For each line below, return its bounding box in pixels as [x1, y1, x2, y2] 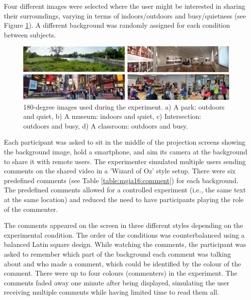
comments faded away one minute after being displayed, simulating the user [4, 277, 230, 287]
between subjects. [4, 29, 56, 39]
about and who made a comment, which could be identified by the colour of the [4, 258, 241, 268]
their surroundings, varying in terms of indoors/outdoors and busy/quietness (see [4, 10, 246, 20]
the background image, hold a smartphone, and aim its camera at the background [4, 147, 248, 157]
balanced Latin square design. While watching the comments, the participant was [4, 239, 246, 249]
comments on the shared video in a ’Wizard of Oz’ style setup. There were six [4, 166, 236, 176]
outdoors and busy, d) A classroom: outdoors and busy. [23, 120, 188, 131]
